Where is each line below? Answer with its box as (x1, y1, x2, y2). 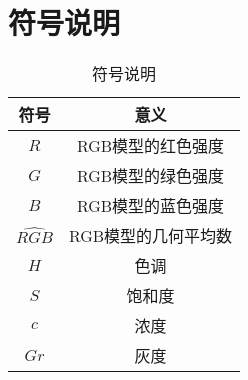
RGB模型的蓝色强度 (76, 194, 225, 218)
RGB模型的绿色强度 (76, 164, 225, 188)
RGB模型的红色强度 (76, 134, 225, 158)
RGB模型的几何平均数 (68, 224, 233, 248)
